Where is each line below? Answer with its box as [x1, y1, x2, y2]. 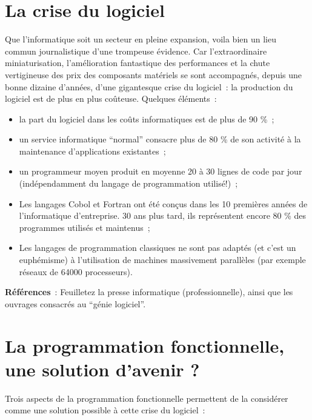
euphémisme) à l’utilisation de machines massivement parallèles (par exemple [19, 253, 306, 266]
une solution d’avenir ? [5, 356, 200, 381]
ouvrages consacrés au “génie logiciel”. [5, 297, 146, 310]
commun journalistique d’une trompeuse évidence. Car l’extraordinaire [5, 44, 267, 57]
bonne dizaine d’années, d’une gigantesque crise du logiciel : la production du [5, 80, 293, 93]
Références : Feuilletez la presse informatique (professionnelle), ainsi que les [5, 285, 293, 298]
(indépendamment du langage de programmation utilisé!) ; [19, 177, 238, 190]
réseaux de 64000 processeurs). [19, 265, 133, 278]
